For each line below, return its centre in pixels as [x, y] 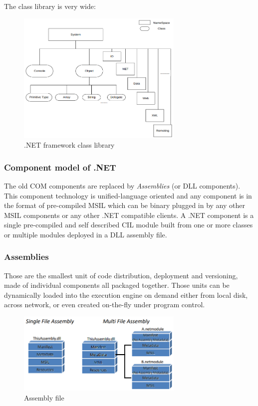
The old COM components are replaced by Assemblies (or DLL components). [122, 185]
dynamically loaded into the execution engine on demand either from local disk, [126, 295]
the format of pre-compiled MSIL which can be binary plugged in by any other [125, 205]
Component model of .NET [60, 167]
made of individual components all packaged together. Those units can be [117, 285]
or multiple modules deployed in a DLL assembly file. [86, 234]
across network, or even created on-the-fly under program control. [105, 304]
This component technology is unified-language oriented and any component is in [128, 195]
